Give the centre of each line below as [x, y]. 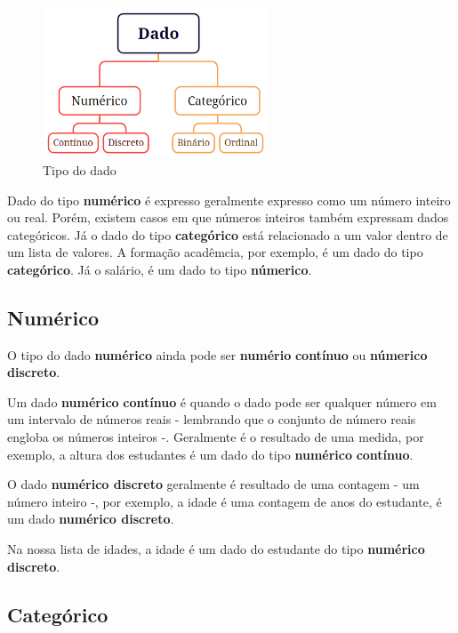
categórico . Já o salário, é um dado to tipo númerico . [160, 269]
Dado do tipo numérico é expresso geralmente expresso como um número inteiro [229, 200]
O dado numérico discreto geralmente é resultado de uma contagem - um [213, 484]
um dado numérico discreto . [91, 519]
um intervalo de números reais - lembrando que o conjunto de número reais [212, 419]
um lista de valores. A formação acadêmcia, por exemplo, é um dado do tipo [215, 252]
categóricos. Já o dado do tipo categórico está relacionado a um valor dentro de [228, 234]
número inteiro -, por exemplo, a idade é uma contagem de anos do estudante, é [225, 501]
